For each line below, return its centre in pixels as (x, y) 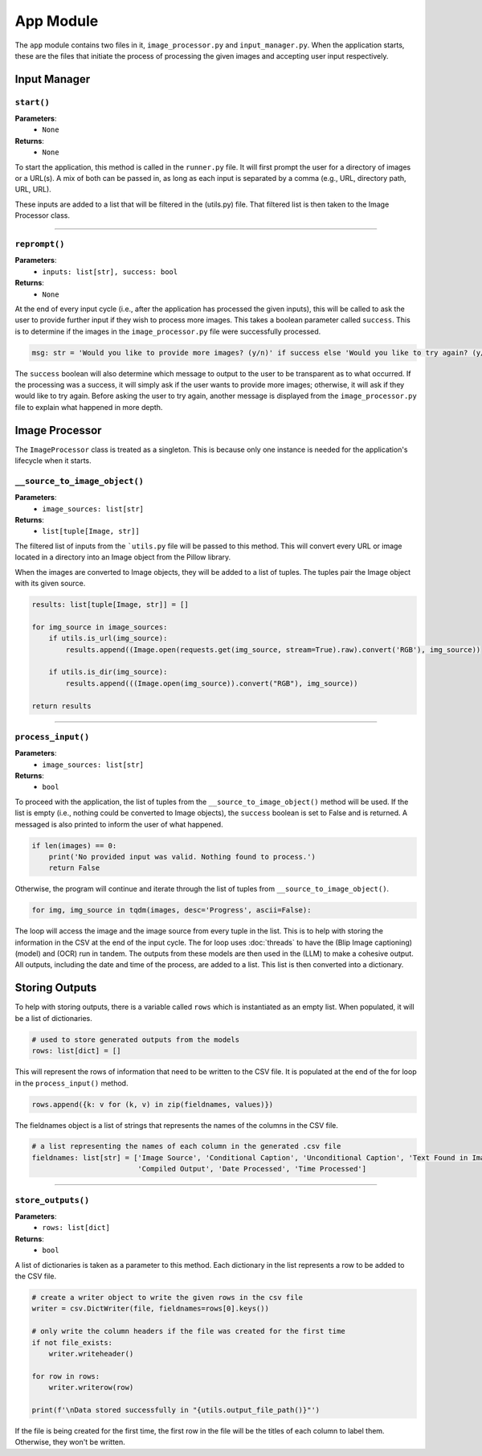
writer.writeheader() (91, 1353)
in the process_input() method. (71, 1083)
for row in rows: (66, 1376)
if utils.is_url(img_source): (108, 638)
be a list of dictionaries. (53, 1018)
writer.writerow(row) (91, 1388)
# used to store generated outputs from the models (136, 1040)
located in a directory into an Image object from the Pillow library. (123, 557)
